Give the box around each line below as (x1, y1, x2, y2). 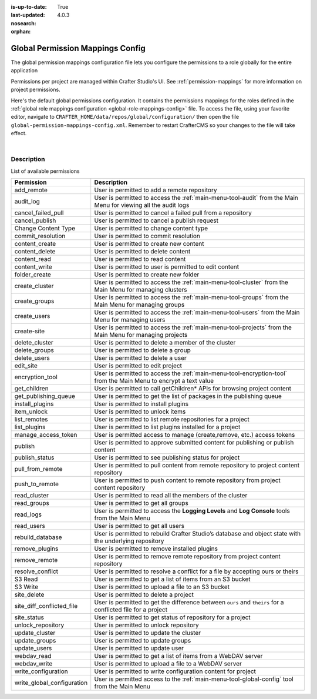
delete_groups (14, 346, 54, 354)
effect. (11, 130, 27, 137)
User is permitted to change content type (94, 224, 208, 232)
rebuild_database (14, 533, 62, 541)
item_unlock (14, 407, 48, 416)
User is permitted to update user (94, 644, 184, 653)
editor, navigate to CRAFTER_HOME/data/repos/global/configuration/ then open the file (11, 113, 240, 121)
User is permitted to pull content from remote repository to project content (94, 461, 299, 470)
